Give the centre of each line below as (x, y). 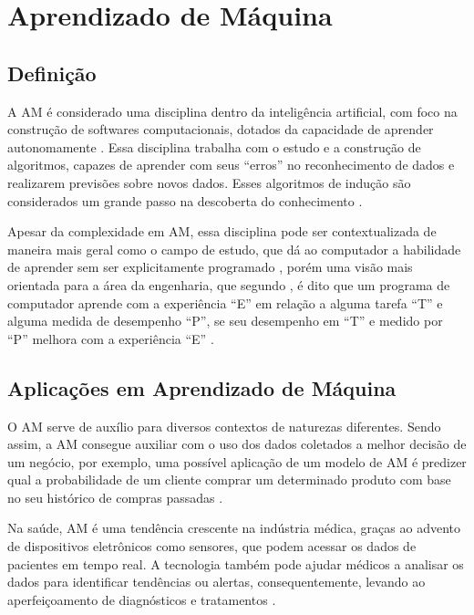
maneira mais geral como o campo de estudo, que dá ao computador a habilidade (234, 249)
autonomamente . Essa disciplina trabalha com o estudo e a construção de (214, 146)
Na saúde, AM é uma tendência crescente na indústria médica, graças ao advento (234, 528)
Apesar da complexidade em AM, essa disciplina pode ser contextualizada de (222, 231)
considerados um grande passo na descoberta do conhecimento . (185, 200)
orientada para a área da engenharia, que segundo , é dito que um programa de (229, 284)
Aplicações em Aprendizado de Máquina (202, 387)
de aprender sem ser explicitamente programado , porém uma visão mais (210, 267)
